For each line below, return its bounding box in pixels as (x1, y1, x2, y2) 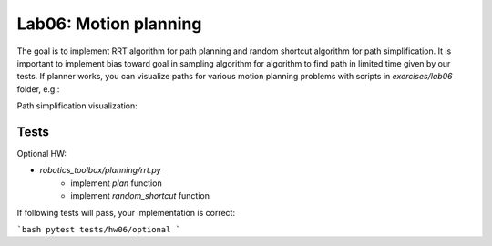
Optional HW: (16, 149, 67, 159)
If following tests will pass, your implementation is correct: (16, 207, 236, 218)
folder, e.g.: (16, 83, 60, 95)
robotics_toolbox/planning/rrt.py (39, 165, 161, 176)
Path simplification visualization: (16, 100, 138, 111)
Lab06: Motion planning (16, 14, 202, 34)
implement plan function (70, 178, 163, 189)
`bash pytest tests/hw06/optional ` (16, 224, 181, 234)
